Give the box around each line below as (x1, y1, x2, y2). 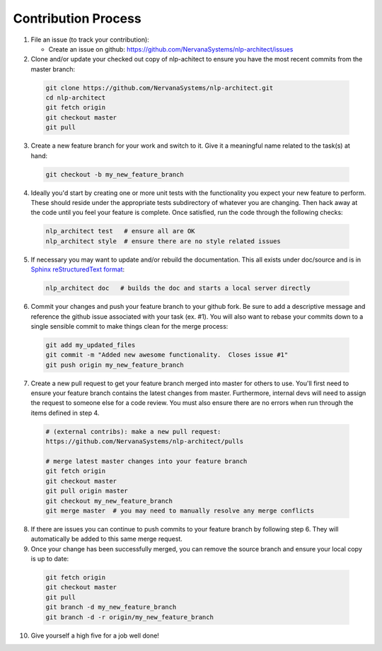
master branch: (30, 64, 76, 74)
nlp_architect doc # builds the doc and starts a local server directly (45, 284, 311, 293)
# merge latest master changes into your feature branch (45, 457, 248, 465)
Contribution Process (13, 11, 141, 26)
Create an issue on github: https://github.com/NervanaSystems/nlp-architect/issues (48, 45, 294, 53)
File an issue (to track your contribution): (30, 35, 150, 44)
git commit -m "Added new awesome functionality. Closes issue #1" (45, 351, 289, 359)
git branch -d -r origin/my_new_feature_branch (45, 613, 214, 621)
